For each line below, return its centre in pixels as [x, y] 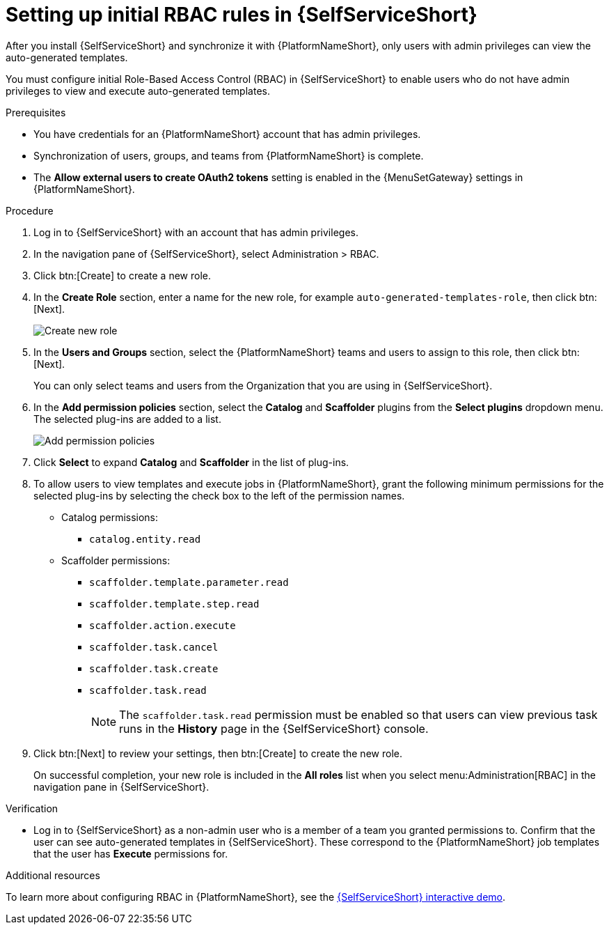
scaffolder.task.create [154, 668]
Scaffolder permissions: [116, 560]
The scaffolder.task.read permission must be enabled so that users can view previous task [358, 714]
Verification [32, 808]
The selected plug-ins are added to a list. [127, 419]
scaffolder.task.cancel [154, 647]
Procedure [30, 210]
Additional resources [53, 875]
